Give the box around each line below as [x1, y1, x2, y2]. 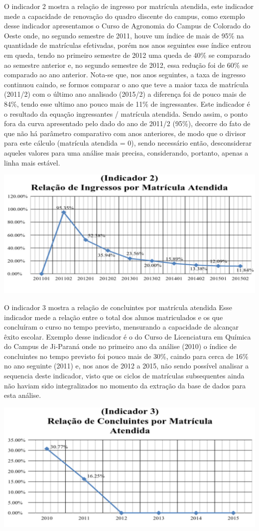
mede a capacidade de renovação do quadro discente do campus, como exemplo [4, 10, 245, 21]
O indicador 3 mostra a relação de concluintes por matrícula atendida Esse [4, 302, 233, 312]
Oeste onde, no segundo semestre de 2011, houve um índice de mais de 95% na [4, 30, 244, 40]
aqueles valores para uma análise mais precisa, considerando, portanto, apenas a [4, 147, 249, 158]
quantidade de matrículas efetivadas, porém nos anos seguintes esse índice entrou [4, 40, 251, 50]
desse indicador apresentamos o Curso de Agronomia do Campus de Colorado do [4, 20, 251, 31]
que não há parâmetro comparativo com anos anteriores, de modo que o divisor [4, 128, 246, 138]
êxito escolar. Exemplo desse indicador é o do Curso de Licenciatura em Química [4, 331, 251, 342]
